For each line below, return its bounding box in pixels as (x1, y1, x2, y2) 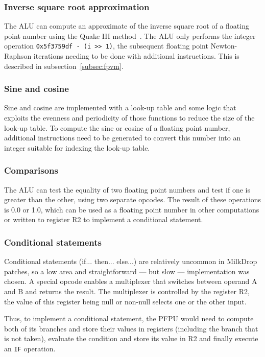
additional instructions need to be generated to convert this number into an (4, 132, 241, 143)
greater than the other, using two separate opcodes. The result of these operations (4, 194, 261, 205)
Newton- (210, 40, 237, 51)
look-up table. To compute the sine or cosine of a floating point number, (4, 122, 230, 133)
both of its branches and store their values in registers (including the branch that (4, 323, 258, 334)
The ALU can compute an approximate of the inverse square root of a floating (4, 20, 249, 31)
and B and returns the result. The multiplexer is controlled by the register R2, (4, 286, 250, 297)
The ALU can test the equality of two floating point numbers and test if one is (4, 184, 250, 195)
